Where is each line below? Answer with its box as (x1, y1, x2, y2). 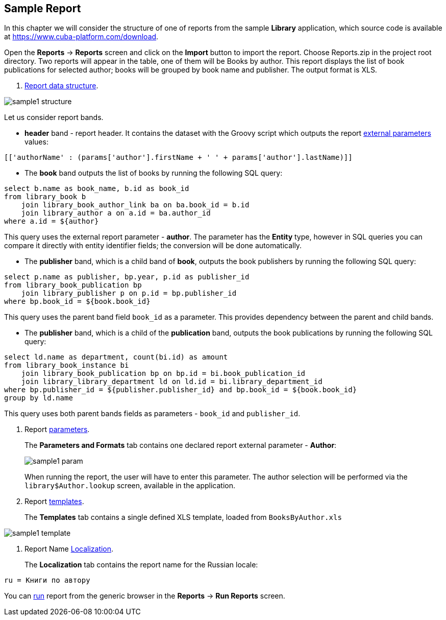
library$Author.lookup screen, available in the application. (24, 481, 235, 490)
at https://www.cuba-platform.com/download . (4, 32, 159, 41)
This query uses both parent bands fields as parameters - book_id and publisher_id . (4, 409, 301, 418)
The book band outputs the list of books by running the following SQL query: (24, 169, 283, 178)
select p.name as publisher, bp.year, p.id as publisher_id (4, 273, 250, 281)
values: (24, 137, 48, 147)
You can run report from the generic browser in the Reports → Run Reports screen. (4, 591, 285, 601)
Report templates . (24, 497, 84, 506)
